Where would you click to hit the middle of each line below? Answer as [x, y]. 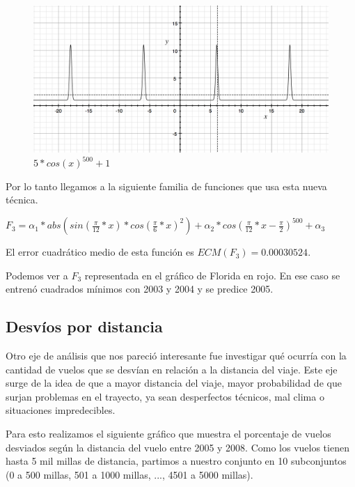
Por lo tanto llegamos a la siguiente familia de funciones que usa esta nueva [166, 186]
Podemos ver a [37, 275]
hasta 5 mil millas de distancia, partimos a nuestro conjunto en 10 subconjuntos [176, 461]
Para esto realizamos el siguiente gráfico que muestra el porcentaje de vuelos [168, 433]
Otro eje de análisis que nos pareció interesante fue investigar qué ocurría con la [176, 356]
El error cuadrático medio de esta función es [100, 252]
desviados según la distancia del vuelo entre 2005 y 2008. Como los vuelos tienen [177, 447]
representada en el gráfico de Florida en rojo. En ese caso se [212, 275]
